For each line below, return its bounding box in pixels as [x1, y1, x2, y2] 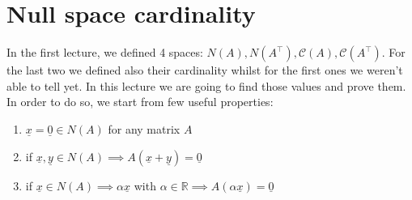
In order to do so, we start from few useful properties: [6, 93, 274, 110]
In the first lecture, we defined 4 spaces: [6, 44, 203, 61]
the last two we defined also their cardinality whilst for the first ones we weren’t [6, 62, 403, 79]
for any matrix [108, 120, 181, 137]
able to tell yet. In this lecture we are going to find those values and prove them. [6, 77, 406, 94]
